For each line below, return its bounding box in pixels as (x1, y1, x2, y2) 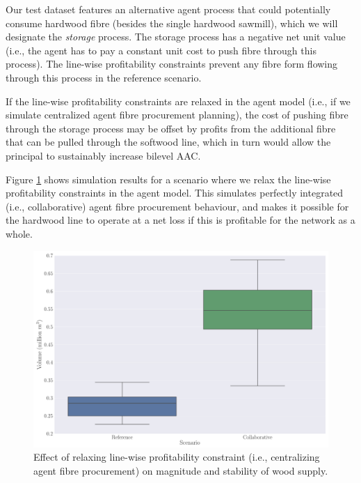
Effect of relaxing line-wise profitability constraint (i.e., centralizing (33, 450, 320, 464)
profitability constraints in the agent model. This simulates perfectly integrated (6, 185, 344, 200)
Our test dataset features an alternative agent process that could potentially (6, 2, 331, 16)
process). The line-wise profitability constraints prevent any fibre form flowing (6, 56, 338, 71)
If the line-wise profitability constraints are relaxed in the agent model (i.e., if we (6, 93, 351, 108)
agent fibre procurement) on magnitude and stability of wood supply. (33, 463, 328, 478)
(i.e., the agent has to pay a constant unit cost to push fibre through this (6, 43, 316, 57)
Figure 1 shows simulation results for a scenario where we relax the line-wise (6, 171, 331, 186)
